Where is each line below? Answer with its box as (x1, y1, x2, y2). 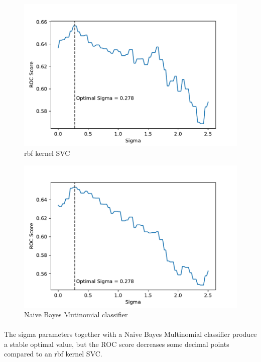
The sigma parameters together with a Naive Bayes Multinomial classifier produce (4, 329, 257, 339)
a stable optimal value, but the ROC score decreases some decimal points (4, 338, 229, 349)
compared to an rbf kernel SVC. (4, 348, 102, 359)
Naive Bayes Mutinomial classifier (24, 309, 128, 320)
